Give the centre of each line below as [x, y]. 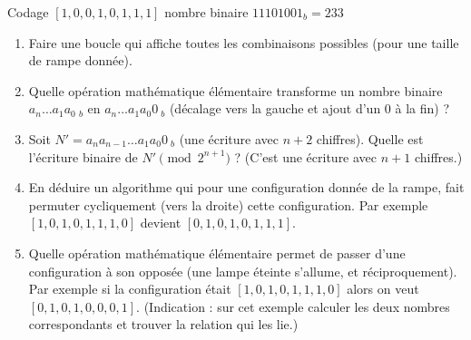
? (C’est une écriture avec [306, 156]
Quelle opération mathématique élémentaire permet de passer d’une [217, 253]
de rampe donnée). [80, 60]
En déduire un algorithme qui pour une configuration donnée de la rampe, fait [246, 187]
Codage [28, 12]
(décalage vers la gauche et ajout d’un [275, 108]
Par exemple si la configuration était [130, 289]
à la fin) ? [422, 108]
